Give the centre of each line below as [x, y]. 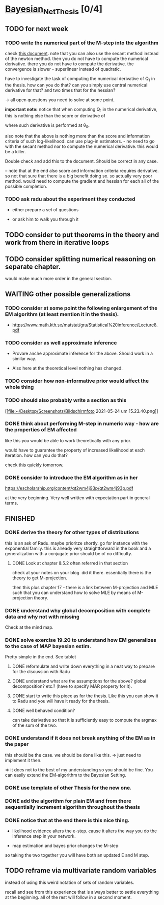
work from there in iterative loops [57, 242]
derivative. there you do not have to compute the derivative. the [69, 64]
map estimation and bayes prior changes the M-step [65, 846]
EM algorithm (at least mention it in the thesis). [62, 314]
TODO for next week [37, 29]
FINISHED [20, 519]
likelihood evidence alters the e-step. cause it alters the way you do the [84, 831]
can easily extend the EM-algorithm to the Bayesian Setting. [66, 775]
